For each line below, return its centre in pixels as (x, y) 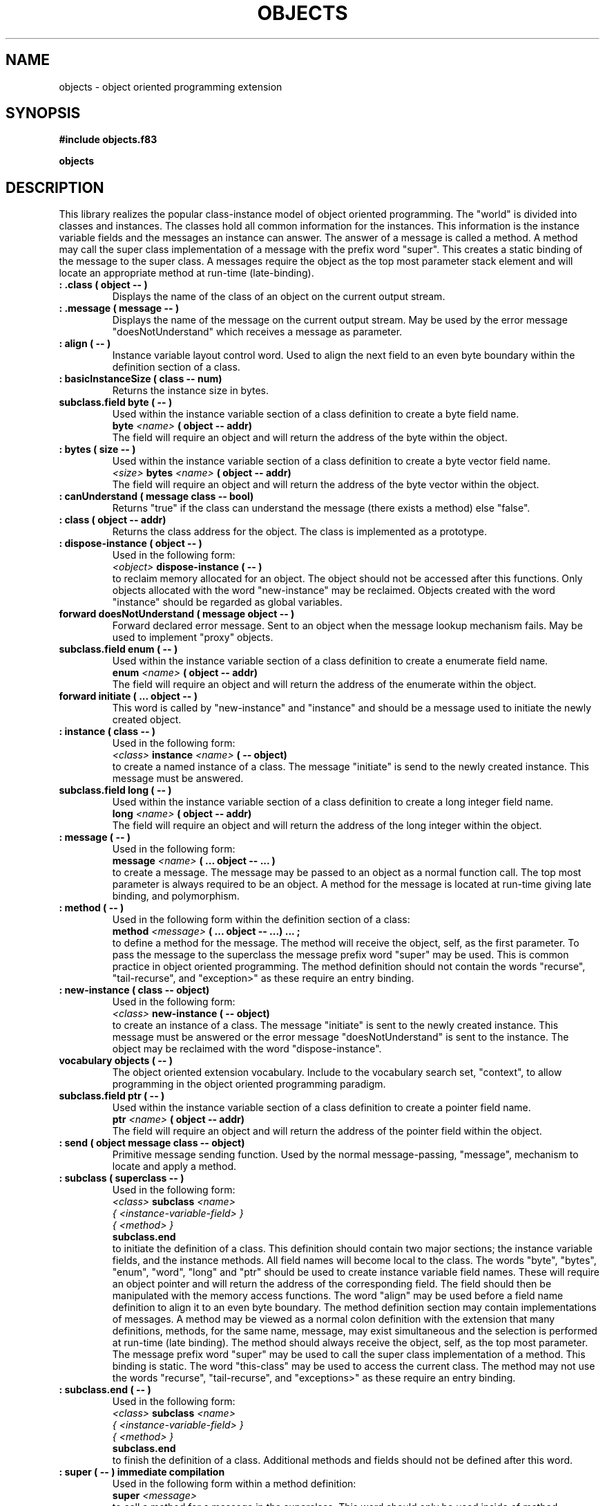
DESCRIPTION (55, 187)
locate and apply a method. (174, 1166)
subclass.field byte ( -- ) (116, 402)
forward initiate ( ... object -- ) (128, 696)
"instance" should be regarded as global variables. (227, 602)
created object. (147, 720)
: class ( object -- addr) (113, 520)
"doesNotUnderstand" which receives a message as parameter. (257, 332)
